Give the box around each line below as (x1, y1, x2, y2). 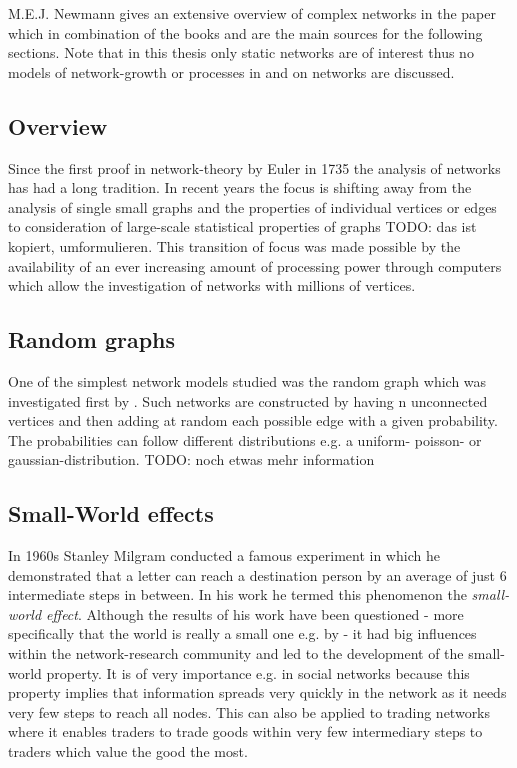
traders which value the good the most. (8, 741, 248, 762)
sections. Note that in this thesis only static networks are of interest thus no (8, 42, 474, 63)
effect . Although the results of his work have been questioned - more (46, 603, 464, 624)
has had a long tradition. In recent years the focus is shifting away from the (8, 177, 472, 198)
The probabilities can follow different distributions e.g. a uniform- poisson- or (8, 429, 482, 450)
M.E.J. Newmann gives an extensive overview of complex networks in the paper (8, 3, 496, 23)
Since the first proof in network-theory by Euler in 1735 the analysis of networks (8, 157, 501, 178)
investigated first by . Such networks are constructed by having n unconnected (8, 390, 488, 411)
